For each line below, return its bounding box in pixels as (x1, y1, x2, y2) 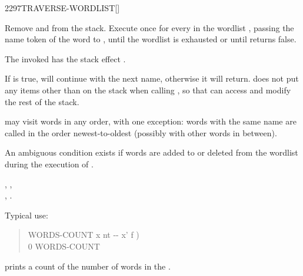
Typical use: (5, 208, 48, 221)
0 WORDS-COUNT (28, 240, 100, 252)
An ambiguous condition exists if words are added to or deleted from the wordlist (5, 146, 298, 159)
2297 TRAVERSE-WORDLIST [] (5, 2, 120, 14)
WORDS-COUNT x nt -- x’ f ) (28, 228, 139, 241)
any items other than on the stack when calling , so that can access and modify (5, 83, 291, 96)
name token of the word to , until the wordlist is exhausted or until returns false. (5, 33, 297, 45)
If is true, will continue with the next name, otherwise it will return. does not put (5, 72, 299, 85)
